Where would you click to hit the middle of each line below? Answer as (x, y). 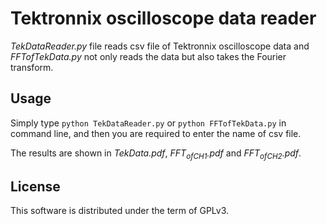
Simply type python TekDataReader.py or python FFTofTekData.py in (148, 123)
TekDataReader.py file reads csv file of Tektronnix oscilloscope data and (160, 46)
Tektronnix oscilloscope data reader (163, 18)
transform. (32, 67)
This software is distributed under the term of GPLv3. (120, 211)
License (35, 186)
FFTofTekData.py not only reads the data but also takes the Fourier (148, 56)
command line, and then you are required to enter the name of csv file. (156, 133)
